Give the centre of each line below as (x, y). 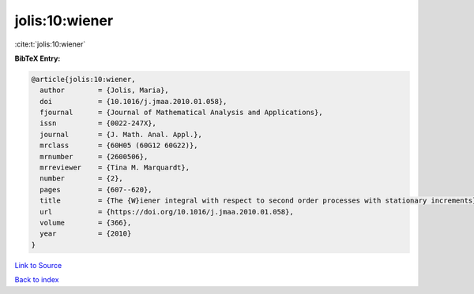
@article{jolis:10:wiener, (83, 79)
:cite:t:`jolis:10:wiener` (50, 44)
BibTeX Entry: (38, 58)
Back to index (37, 280)
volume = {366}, (86, 223)
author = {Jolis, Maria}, (104, 90)
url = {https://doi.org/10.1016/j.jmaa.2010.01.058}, (167, 212)
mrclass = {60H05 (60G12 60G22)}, (119, 145)
